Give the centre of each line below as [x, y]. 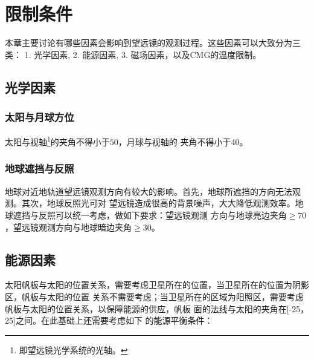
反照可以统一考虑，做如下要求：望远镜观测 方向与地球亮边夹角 [162, 214]
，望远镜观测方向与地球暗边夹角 [68, 227]
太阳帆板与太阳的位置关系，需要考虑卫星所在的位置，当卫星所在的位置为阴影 [157, 285]
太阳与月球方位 [40, 117]
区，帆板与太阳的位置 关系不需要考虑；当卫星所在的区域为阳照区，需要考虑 [154, 296]
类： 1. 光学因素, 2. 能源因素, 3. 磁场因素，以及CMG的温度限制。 [133, 54]
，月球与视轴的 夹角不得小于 [175, 141]
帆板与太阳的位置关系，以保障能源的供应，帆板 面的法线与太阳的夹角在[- [149, 308]
